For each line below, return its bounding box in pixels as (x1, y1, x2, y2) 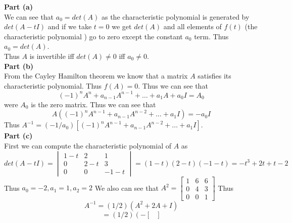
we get (112, 21, 132, 32)
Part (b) (4, 60, 34, 71)
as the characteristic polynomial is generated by (101, 11, 250, 22)
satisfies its (198, 70, 231, 81)
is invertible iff (29, 50, 74, 61)
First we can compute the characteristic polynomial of (4, 140, 172, 151)
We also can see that (94, 182, 159, 193)
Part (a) (4, 2, 33, 12)
